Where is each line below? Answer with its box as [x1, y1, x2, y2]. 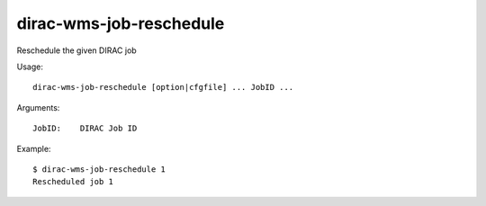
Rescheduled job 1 [32, 176, 114, 187]
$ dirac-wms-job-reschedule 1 [32, 164, 166, 175]
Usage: [16, 61, 44, 72]
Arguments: [16, 102, 60, 112]
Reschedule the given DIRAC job [16, 45, 137, 56]
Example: [16, 143, 51, 154]
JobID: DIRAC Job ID [32, 123, 138, 134]
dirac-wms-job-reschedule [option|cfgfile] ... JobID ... [32, 82, 294, 93]
